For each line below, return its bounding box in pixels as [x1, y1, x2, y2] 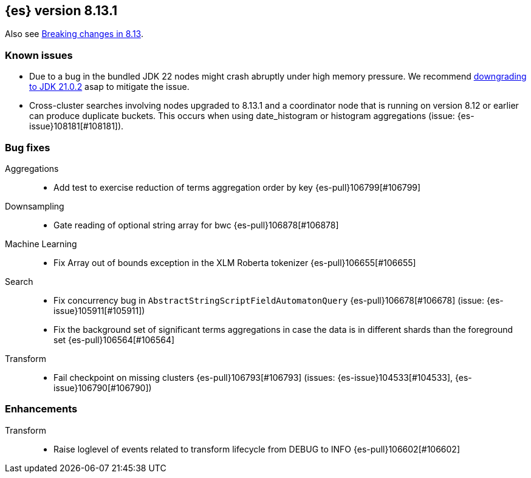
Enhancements [5, 403, 78, 415]
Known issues [5, 49, 73, 61]
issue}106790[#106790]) [53, 382, 152, 393]
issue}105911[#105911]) [53, 305, 145, 316]
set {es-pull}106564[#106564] [53, 334, 175, 345]
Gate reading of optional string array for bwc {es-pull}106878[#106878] [53, 219, 339, 230]
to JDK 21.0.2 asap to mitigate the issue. [29, 81, 190, 92]
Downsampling [5, 200, 64, 211]
